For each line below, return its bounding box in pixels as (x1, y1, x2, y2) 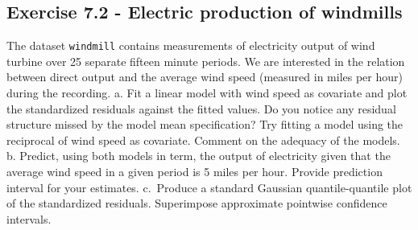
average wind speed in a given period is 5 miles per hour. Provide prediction (6, 163, 383, 180)
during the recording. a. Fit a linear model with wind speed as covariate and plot (6, 84, 408, 101)
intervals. (6, 210, 52, 227)
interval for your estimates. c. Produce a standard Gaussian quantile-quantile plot (6, 179, 412, 195)
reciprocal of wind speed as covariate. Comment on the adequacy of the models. (6, 131, 400, 148)
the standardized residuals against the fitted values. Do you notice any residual (6, 100, 396, 117)
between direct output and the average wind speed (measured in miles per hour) (6, 68, 403, 85)
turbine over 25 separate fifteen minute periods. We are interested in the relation (6, 52, 405, 69)
